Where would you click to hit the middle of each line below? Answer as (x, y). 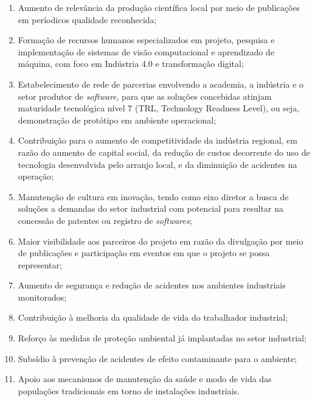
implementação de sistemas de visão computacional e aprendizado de (146, 51)
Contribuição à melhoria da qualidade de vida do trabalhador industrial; (153, 317)
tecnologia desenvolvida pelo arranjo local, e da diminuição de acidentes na (157, 164)
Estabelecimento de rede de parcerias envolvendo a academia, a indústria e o (161, 84)
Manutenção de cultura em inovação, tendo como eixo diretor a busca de (153, 196)
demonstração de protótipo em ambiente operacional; (117, 120)
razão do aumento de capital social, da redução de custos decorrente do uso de (164, 152)
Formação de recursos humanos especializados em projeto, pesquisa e (146, 40)
